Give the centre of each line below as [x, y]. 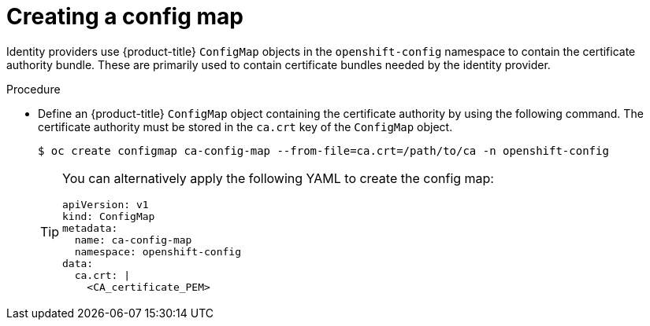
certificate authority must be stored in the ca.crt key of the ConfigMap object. [245, 126]
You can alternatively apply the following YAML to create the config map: [278, 178]
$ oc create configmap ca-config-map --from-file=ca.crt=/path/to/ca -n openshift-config [323, 150]
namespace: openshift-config [158, 251]
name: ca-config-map [133, 240]
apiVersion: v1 [106, 204]
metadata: [90, 228]
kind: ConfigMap [109, 216]
